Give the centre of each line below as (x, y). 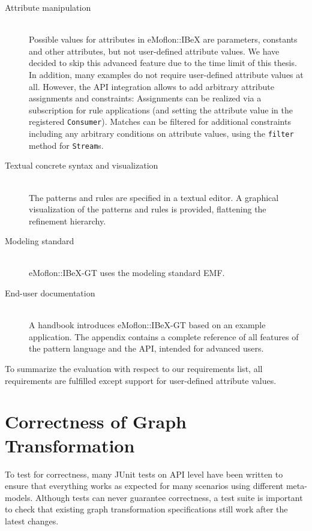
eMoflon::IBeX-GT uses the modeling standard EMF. (127, 273)
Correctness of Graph (96, 421)
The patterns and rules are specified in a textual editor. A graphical (154, 197)
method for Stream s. (66, 145)
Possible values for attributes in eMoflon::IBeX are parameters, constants (163, 39)
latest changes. (32, 520)
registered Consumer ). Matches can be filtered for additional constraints (160, 121)
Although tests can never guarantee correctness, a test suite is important (169, 497)
